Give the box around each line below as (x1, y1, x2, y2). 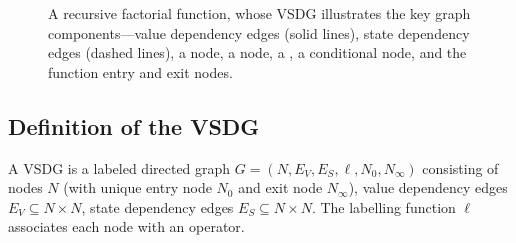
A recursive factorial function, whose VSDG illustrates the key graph (48, 3, 471, 23)
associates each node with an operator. (8, 216, 245, 237)
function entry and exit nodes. (48, 61, 233, 82)
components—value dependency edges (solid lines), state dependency (48, 22, 470, 43)
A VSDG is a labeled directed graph (8, 157, 231, 178)
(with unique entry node (63, 177, 212, 198)
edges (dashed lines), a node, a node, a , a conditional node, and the (48, 42, 467, 63)
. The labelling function (311, 196, 456, 217)
